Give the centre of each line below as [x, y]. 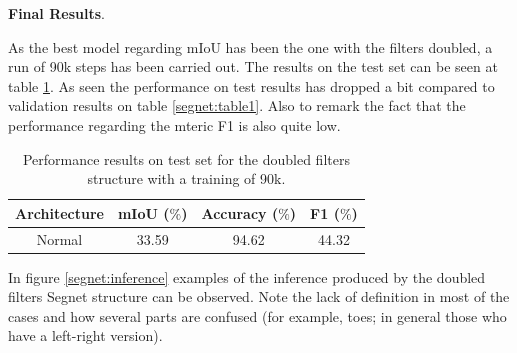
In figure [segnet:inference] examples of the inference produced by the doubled [247, 276]
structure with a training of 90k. [186, 178]
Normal [59, 238]
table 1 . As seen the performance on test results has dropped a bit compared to [251, 85]
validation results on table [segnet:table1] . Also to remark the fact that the [237, 105]
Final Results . [56, 13]
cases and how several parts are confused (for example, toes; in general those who [257, 315]
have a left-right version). [85, 335]
